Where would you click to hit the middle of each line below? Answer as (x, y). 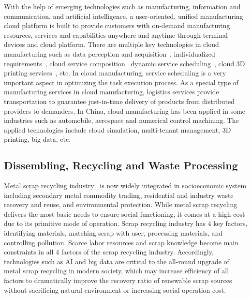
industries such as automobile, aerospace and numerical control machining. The (121, 120)
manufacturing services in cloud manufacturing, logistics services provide (111, 92)
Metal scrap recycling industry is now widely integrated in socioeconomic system (125, 186)
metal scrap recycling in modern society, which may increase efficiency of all (117, 271)
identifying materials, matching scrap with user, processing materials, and (113, 233)
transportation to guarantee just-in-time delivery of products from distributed (119, 101)
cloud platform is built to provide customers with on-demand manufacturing (117, 25)
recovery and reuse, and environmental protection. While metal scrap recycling (121, 204)
